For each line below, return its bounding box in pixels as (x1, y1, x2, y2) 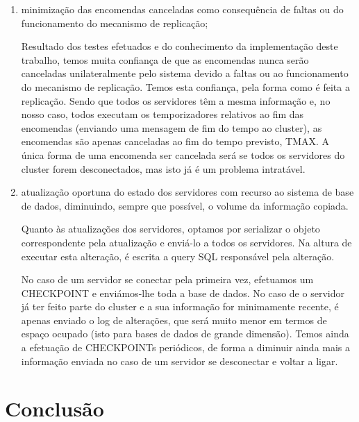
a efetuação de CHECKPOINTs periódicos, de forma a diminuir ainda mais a (21, 340, 351, 355)
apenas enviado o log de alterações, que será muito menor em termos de (21, 312, 327, 327)
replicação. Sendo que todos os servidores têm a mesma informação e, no (21, 93, 331, 108)
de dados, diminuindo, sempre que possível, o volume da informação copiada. (21, 198, 349, 212)
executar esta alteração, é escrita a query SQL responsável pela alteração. (21, 248, 335, 263)
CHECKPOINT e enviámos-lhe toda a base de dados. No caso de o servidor (21, 285, 344, 300)
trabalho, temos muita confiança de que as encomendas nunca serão (21, 52, 309, 67)
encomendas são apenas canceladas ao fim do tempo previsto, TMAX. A (21, 134, 330, 149)
